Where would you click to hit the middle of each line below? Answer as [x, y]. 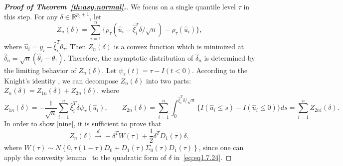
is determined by [230, 57]
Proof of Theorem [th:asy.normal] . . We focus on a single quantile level [120, 6]
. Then [76, 46]
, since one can [221, 147]
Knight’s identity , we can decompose [61, 80]
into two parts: [169, 80]
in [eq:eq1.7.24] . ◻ [203, 157]
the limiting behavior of [40, 70]
